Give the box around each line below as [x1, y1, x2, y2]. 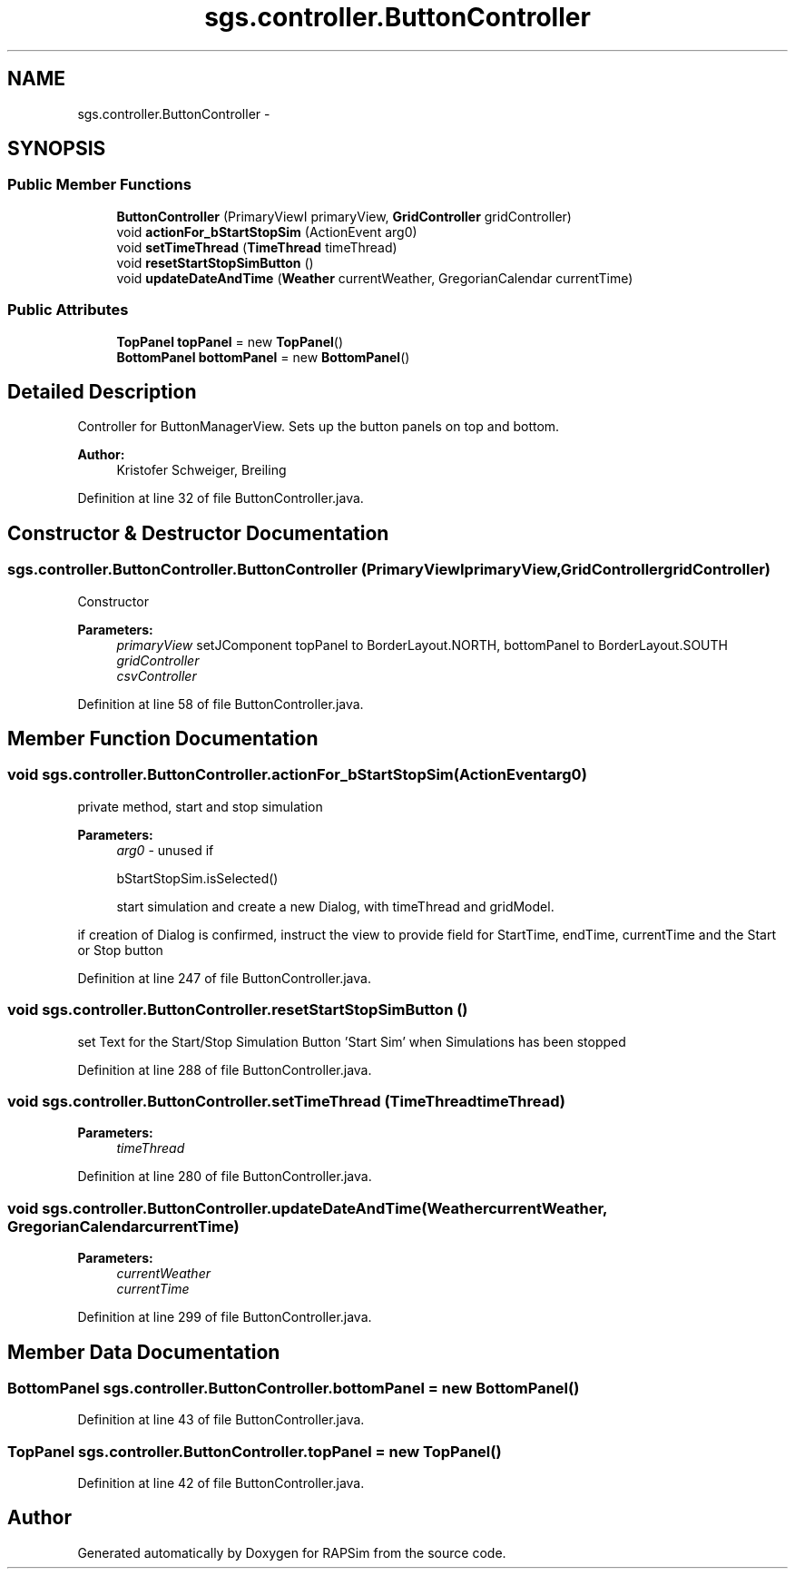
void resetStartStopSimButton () [116, 254, 314, 271]
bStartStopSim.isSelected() [116, 870, 279, 886]
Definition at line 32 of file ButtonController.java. [77, 490, 364, 507]
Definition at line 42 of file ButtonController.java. [77, 1475, 365, 1492]
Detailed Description [7, 379, 197, 403]
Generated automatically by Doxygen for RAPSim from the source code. [77, 1544, 506, 1561]
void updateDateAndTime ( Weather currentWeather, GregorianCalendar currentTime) [116, 270, 633, 286]
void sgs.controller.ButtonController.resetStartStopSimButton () [7, 1000, 468, 1019]
